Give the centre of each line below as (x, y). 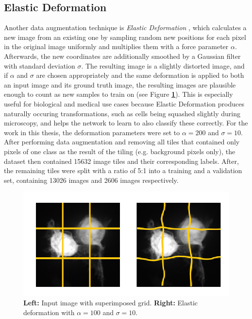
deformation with (49, 312)
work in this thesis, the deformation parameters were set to (92, 132)
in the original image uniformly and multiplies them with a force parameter (116, 46)
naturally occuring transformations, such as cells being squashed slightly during (122, 113)
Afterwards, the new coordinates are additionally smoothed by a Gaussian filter (122, 56)
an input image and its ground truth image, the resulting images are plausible (120, 84)
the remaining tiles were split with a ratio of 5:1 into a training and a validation (123, 170)
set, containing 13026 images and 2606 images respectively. (91, 180)
